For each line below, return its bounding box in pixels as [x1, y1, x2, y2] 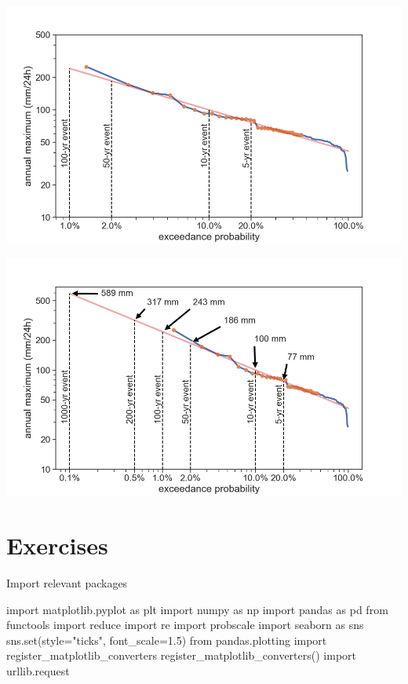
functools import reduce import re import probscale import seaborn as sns [6, 616, 364, 633]
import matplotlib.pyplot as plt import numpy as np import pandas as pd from [6, 601, 388, 617]
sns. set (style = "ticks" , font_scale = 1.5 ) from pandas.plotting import [6, 631, 327, 648]
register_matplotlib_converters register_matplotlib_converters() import [6, 647, 356, 664]
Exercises [6, 529, 108, 561]
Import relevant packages [6, 575, 128, 591]
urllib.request [6, 663, 70, 679]
